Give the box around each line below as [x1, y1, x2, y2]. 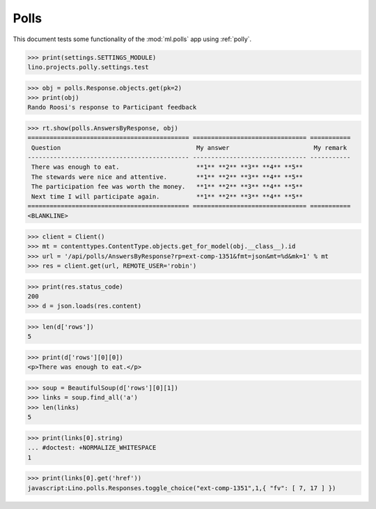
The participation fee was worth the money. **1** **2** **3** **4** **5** [31, 183, 303, 191]
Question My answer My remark [31, 144, 347, 151]
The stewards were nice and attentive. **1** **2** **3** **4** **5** [31, 173, 303, 181]
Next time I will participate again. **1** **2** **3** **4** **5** [31, 192, 303, 200]
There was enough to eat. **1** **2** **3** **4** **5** [31, 163, 303, 171]
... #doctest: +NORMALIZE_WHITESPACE [27, 443, 157, 452]
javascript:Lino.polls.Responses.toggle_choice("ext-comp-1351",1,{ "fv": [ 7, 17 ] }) [27, 484, 336, 492]
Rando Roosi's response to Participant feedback [27, 103, 197, 112]
